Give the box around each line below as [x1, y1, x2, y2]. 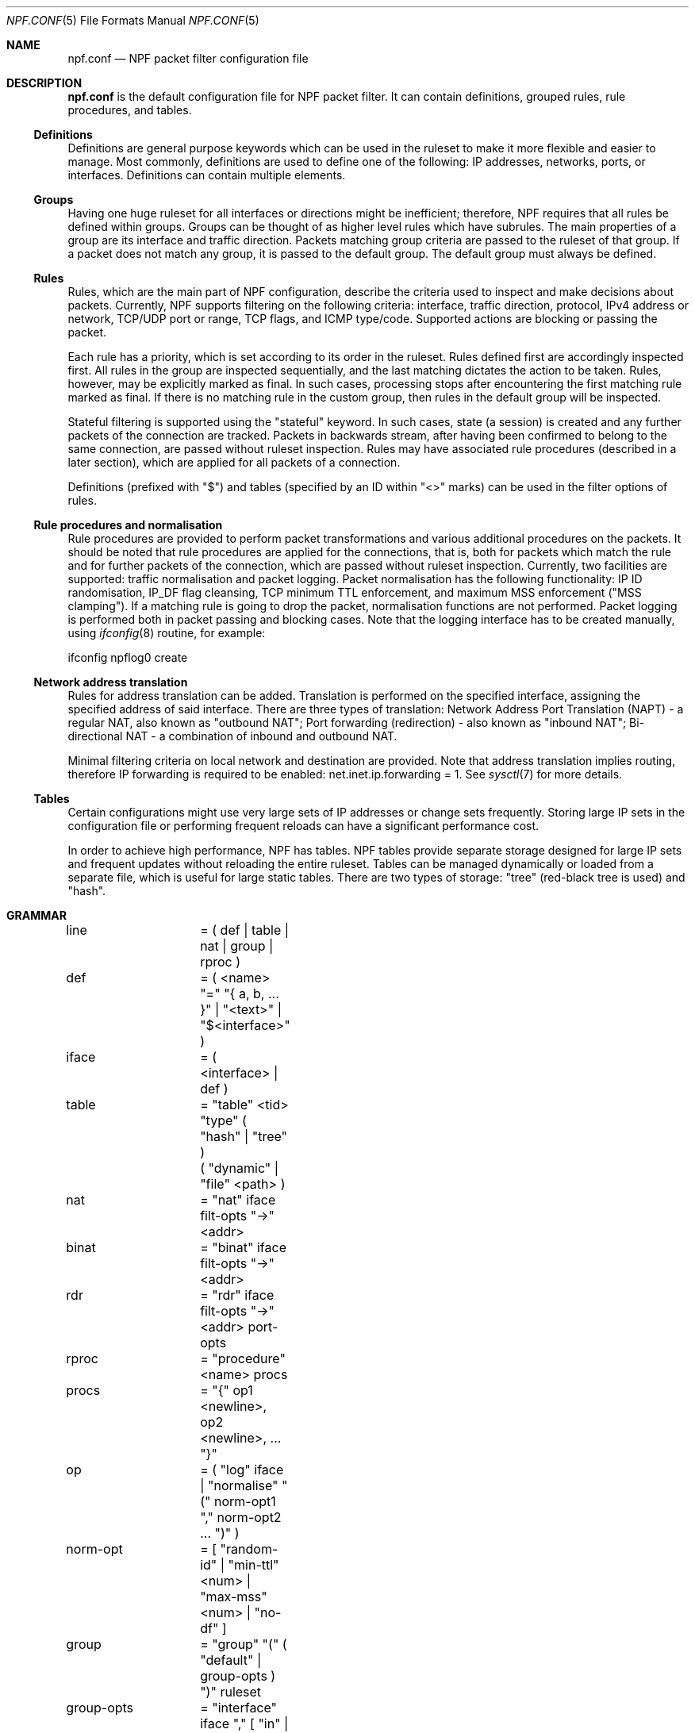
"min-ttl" [228, 1557, 279, 1573]
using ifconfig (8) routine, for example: [67, 626, 266, 640]
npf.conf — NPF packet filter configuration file [67, 52, 309, 65]
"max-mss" [200, 1589, 267, 1604]
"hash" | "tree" [200, 1128, 288, 1144]
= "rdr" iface [200, 1287, 275, 1303]
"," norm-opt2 [200, 1509, 282, 1525]
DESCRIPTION [6, 76, 83, 90]
